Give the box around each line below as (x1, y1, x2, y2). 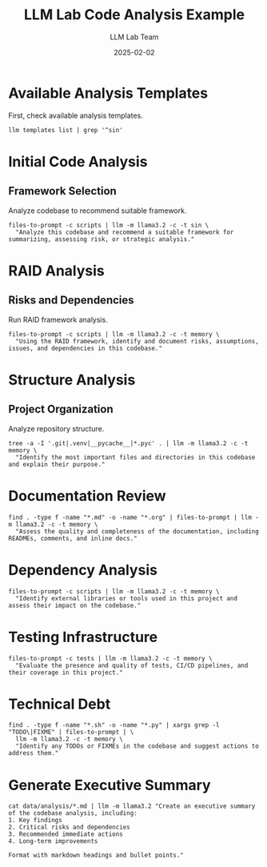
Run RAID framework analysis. (8, 315, 108, 324)
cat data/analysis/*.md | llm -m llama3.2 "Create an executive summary (8, 802, 256, 810)
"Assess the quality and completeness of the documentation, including (15, 527, 260, 536)
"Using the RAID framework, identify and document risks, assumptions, (15, 337, 260, 345)
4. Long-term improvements (8, 837, 98, 845)
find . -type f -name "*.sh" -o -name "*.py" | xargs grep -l (8, 721, 220, 729)
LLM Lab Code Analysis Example (23, 6, 245, 24)
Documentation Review (8, 487, 166, 505)
